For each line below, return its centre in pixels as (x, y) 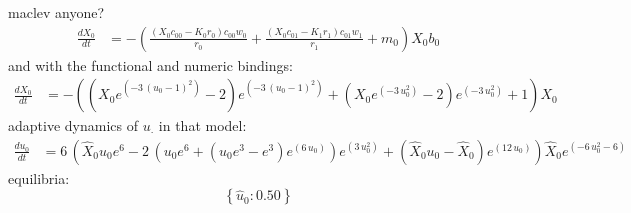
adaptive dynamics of (73, 125)
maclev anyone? (56, 12)
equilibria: (39, 177)
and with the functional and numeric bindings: (150, 64)
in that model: (202, 125)
